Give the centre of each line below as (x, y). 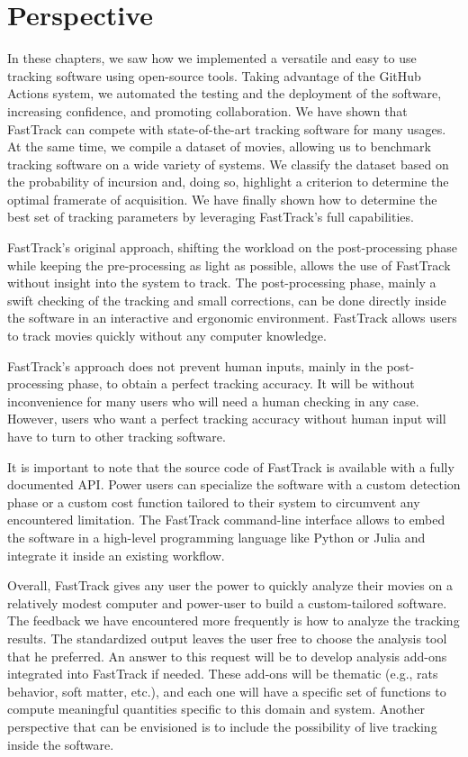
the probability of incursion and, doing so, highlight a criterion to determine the (228, 182)
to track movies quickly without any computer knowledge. (167, 336)
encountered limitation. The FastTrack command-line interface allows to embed (226, 520)
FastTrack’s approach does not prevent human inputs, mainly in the (195, 365)
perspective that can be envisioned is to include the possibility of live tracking (222, 726)
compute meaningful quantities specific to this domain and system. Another (216, 709)
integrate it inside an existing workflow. (116, 555)
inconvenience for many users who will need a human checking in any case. (213, 401)
